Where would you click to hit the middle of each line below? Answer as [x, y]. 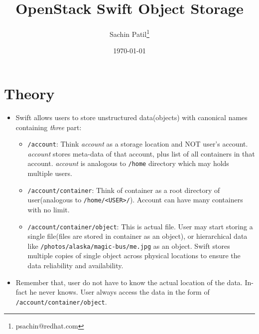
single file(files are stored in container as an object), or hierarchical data [137, 236]
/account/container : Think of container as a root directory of [124, 190]
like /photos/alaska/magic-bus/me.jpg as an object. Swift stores [129, 246]
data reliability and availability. [75, 265]
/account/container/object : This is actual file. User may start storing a [140, 226]
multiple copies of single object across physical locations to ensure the [134, 255]
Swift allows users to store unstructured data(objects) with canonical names [131, 117]
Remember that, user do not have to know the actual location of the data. [129, 282]
